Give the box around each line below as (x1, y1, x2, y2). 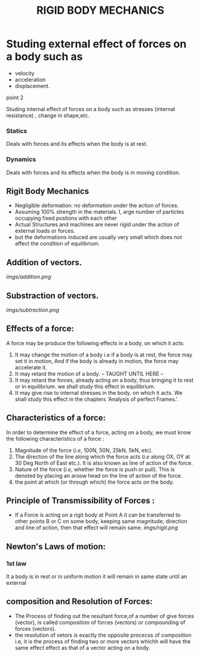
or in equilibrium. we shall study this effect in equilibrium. (14, 383, 155, 390)
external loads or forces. (14, 228, 76, 235)
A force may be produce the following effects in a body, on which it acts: (6, 339, 185, 346)
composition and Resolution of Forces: (6, 597, 153, 607)
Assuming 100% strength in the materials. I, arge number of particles (14, 208, 184, 216)
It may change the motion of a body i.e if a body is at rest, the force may (14, 351, 193, 358)
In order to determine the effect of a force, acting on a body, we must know (6, 428, 191, 436)
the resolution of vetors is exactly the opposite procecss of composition (14, 631, 192, 638)
